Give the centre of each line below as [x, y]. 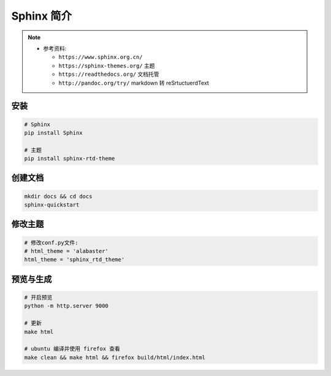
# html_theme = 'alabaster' [66, 251]
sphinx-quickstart [52, 205]
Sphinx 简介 [42, 16]
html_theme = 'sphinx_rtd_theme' [74, 260]
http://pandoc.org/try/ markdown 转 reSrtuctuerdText [134, 83]
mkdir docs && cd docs [58, 196]
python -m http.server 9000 [66, 306]
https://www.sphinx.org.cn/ [101, 57]
